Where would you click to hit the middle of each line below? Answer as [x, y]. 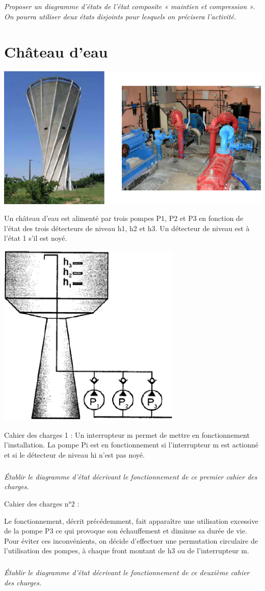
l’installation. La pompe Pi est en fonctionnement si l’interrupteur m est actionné [131, 445]
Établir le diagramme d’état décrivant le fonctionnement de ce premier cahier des [131, 476]
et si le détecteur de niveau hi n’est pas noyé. [74, 454]
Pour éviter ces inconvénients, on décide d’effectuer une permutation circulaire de [131, 540]
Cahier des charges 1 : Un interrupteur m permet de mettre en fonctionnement [127, 434]
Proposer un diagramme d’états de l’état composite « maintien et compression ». [130, 6]
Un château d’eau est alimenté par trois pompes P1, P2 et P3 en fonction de [124, 218]
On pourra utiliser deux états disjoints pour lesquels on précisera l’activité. [120, 16]
